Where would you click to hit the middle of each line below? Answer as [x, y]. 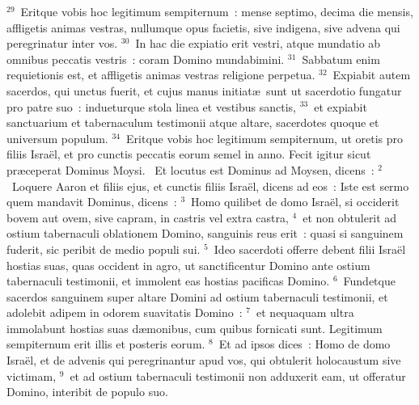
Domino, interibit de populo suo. [87, 392]
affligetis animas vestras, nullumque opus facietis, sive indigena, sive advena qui [203, 27]
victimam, [32, 375]
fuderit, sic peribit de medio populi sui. [104, 249]
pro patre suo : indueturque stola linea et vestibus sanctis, [151, 106]
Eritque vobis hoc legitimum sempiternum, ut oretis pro [265, 138]
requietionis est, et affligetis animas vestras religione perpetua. [161, 75]
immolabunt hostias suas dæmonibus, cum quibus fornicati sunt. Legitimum [195, 328]
